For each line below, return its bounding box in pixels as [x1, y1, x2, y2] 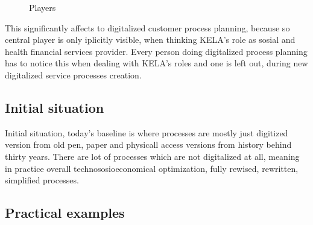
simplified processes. [5, 174, 79, 186]
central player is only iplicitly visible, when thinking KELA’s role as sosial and [5, 33, 296, 46]
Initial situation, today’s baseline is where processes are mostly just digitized [5, 126, 288, 139]
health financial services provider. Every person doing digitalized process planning [5, 45, 308, 57]
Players [29, 1, 56, 13]
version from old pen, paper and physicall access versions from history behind [5, 138, 292, 151]
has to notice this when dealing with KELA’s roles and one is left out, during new [5, 57, 308, 69]
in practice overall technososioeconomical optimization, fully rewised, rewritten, [5, 162, 299, 174]
